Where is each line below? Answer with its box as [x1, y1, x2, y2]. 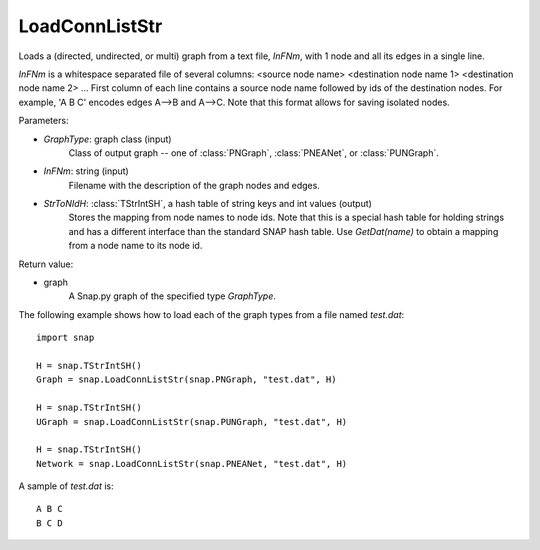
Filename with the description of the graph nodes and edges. [68, 179, 320, 191]
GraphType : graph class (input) [43, 133, 172, 145]
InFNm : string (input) [43, 165, 129, 177]
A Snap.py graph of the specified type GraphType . [68, 290, 277, 302]
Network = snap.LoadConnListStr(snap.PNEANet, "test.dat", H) [36, 458, 348, 469]
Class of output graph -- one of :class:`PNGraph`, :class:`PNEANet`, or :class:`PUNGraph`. [68, 146, 440, 159]
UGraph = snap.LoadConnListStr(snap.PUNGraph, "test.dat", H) [36, 416, 348, 427]
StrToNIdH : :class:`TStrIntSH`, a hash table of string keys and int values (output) [43, 198, 372, 210]
